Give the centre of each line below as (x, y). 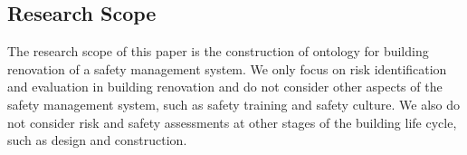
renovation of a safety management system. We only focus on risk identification (227, 68)
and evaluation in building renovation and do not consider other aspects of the (225, 87)
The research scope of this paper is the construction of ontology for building (218, 51)
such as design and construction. (97, 140)
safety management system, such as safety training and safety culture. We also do (233, 104)
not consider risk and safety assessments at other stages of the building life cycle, (232, 122)
